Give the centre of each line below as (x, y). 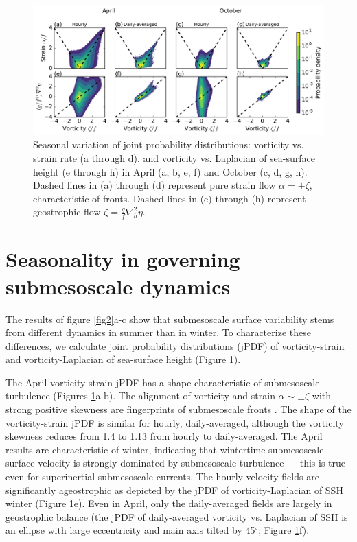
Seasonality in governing (123, 259)
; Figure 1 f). (284, 530)
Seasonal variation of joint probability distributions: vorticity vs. (169, 144)
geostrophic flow (67, 212)
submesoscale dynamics (118, 286)
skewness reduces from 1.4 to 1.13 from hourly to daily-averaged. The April (164, 436)
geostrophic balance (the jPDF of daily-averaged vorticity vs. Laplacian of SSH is (177, 516)
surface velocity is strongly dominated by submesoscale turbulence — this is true (176, 463)
